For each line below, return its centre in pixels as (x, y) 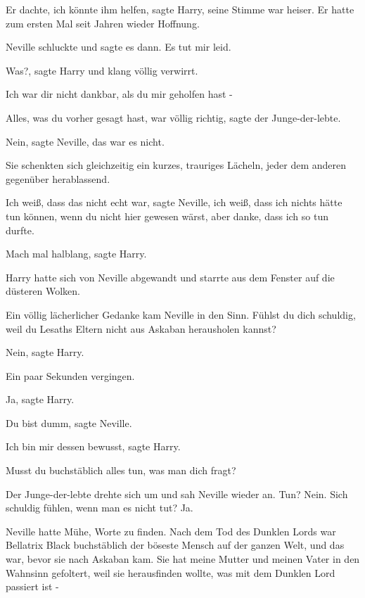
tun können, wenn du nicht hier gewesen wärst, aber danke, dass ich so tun (167, 216)
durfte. (20, 230)
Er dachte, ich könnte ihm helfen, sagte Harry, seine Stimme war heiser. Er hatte (180, 9)
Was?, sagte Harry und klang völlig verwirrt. (102, 70)
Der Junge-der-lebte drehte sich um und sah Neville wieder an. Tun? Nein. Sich (177, 494)
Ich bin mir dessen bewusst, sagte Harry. (93, 446)
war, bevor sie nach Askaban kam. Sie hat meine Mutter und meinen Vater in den (183, 559)
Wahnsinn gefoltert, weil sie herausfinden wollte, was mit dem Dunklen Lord (171, 572)
